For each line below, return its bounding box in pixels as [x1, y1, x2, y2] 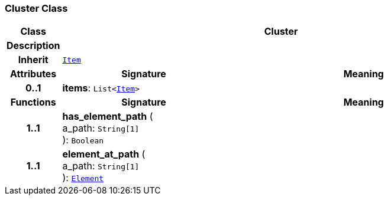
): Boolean [62, 134, 104, 146]
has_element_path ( [62, 110, 153, 123]
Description [7, 40, 60, 52]
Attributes [10, 68, 57, 80]
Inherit [18, 54, 48, 66]
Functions [10, 96, 56, 109]
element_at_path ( [62, 148, 145, 160]
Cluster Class [5, 2, 68, 14]
